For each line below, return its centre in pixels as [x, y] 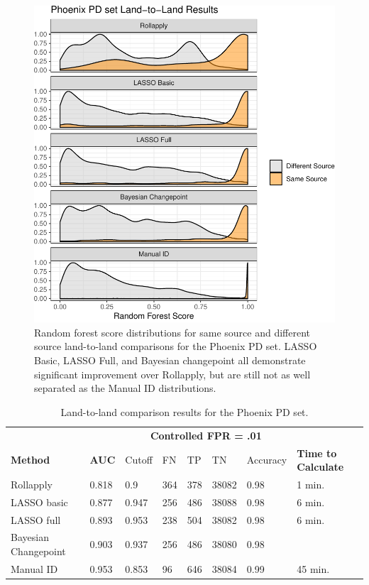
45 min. [313, 568]
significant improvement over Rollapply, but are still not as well [172, 374]
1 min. [311, 484]
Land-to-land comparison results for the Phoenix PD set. [184, 411]
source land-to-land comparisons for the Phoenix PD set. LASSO [176, 346]
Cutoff [139, 460]
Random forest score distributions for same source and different [172, 332]
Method [31, 460]
